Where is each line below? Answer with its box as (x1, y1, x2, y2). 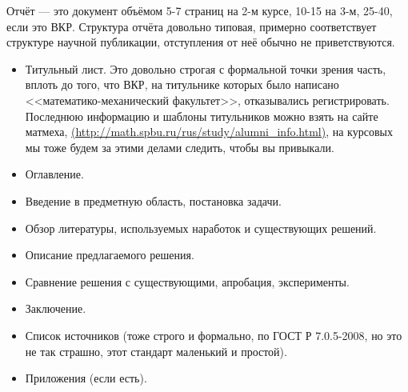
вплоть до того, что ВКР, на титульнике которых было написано (25, 76, 339, 93)
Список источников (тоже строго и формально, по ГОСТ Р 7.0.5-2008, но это (25, 326, 402, 343)
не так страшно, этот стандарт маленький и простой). (25, 342, 287, 359)
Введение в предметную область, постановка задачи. (25, 192, 282, 209)
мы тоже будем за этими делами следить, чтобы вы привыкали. (25, 138, 334, 155)
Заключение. (25, 300, 86, 317)
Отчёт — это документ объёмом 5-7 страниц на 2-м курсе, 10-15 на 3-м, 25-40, (6, 2, 393, 18)
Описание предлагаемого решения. (25, 246, 194, 263)
